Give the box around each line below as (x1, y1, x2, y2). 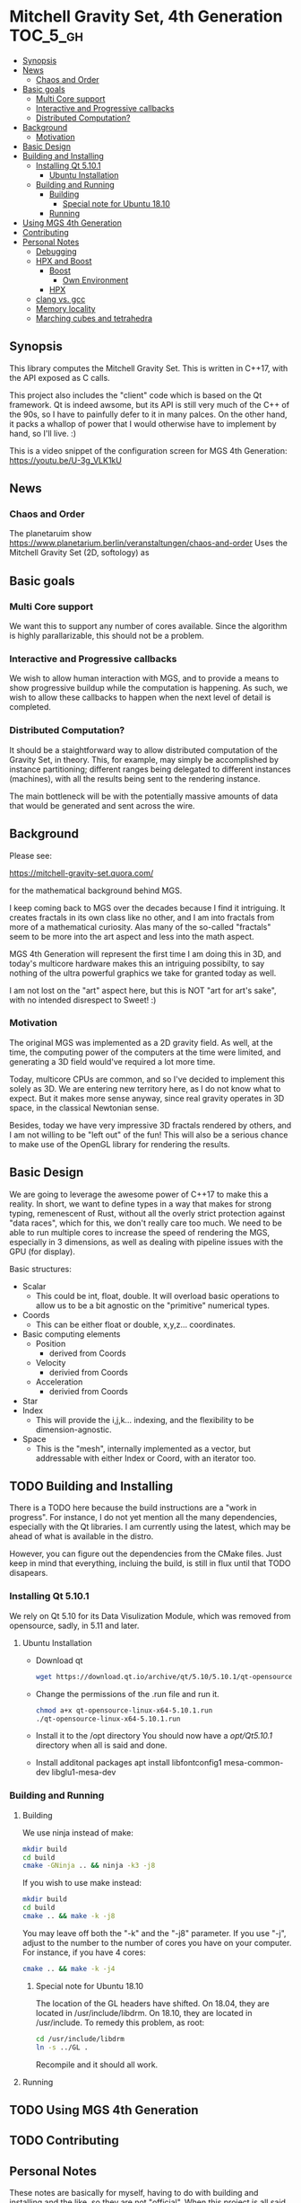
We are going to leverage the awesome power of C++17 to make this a (9, 1189, 269, 1199)
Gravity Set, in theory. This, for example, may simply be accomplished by (9, 754, 279, 765)
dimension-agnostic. (35, 1424, 112, 1435)
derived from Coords (48, 1348, 127, 1358)
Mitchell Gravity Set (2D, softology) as (9, 547, 150, 558)
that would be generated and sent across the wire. (9, 800, 195, 810)
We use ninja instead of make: (21, 1827, 134, 1838)
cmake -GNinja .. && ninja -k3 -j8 (21, 1862, 156, 1871)
